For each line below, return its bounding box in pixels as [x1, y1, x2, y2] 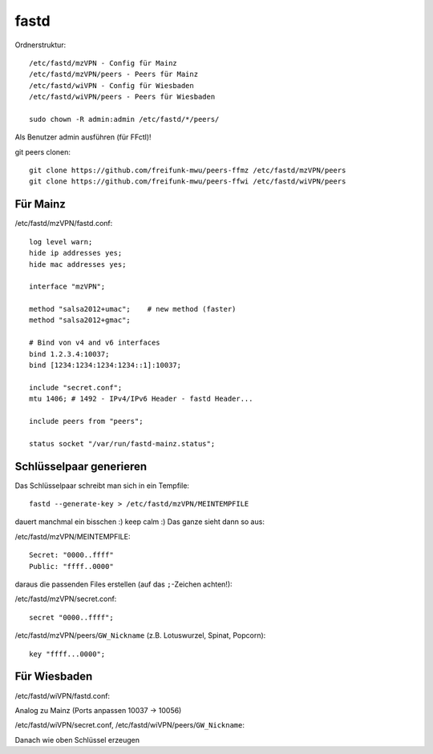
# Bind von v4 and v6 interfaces [29, 338, 160, 348]
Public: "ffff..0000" [29, 562, 114, 571]
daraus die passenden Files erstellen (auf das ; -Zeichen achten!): [14, 579, 233, 589]
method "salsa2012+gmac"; [29, 316, 132, 325]
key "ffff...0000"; [29, 649, 106, 659]
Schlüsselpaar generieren [14, 459, 148, 473]
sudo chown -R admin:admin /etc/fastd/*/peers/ [29, 115, 220, 123]
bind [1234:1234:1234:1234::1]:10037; [29, 361, 182, 370]
